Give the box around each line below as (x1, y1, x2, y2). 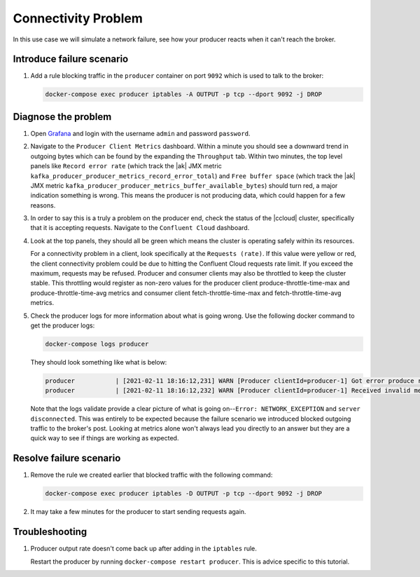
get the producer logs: (30, 321, 95, 330)
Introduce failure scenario (13, 53, 129, 65)
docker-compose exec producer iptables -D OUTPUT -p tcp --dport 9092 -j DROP (45, 489, 322, 498)
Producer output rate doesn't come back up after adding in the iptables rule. (30, 544, 257, 553)
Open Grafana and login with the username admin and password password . (30, 129, 251, 137)
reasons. (30, 201, 56, 210)
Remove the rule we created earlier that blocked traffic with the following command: (30, 470, 273, 480)
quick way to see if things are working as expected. (30, 434, 179, 442)
